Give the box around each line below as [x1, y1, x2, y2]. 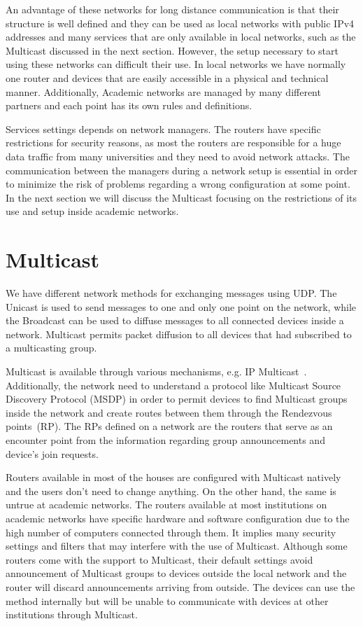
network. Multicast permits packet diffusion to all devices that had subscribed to [6, 326, 352, 341]
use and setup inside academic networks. [6, 204, 179, 218]
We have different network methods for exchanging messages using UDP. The [6, 286, 337, 300]
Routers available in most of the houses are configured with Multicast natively [6, 470, 341, 485]
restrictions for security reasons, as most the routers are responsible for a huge [6, 135, 341, 150]
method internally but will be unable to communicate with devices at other [6, 593, 329, 608]
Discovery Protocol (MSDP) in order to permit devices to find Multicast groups [6, 391, 348, 406]
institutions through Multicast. [6, 607, 138, 622]
